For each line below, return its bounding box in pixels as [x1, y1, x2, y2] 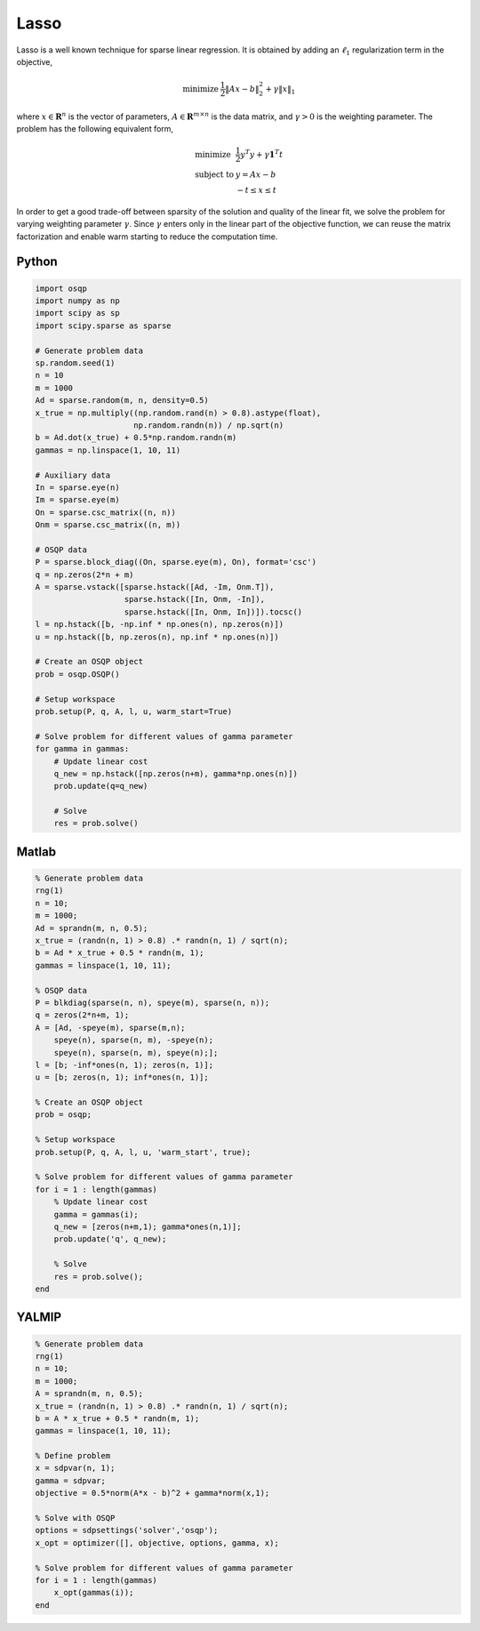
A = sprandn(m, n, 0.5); [35, 1388, 144, 1399]
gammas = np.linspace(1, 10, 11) [35, 445, 181, 455]
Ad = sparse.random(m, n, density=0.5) [35, 396, 209, 406]
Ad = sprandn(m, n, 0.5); [35, 923, 148, 933]
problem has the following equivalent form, [16, 123, 173, 133]
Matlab [16, 844, 57, 859]
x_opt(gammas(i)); [53, 1587, 134, 1598]
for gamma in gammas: [35, 743, 130, 754]
